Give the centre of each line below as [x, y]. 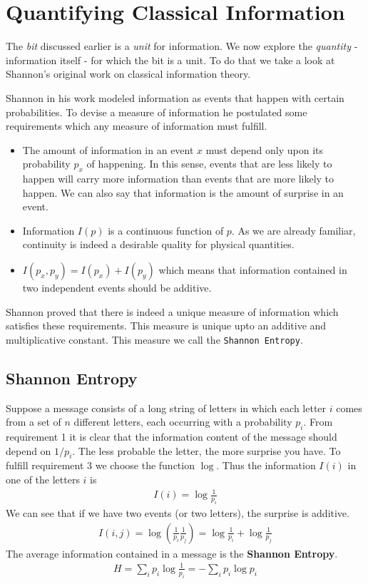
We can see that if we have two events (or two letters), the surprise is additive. [178, 512]
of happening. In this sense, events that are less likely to [209, 164]
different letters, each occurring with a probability [183, 422]
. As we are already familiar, [293, 230]
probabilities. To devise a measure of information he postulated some [157, 112]
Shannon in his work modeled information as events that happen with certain [175, 97]
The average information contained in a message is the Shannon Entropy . [172, 553]
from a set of [34, 422]
